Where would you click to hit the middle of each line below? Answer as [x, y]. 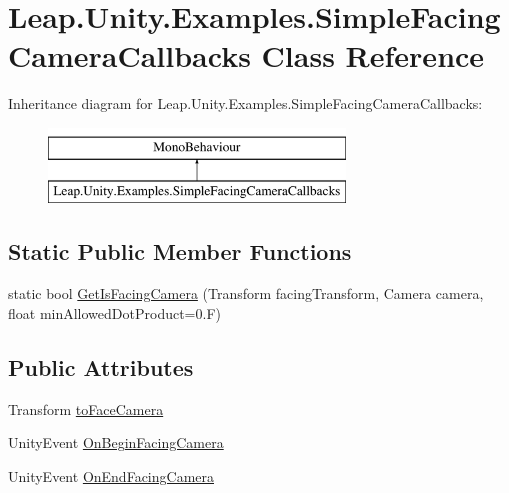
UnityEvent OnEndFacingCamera [111, 475]
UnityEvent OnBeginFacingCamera [116, 442]
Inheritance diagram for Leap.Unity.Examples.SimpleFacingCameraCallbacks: [245, 103]
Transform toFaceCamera [86, 408]
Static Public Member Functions [180, 251]
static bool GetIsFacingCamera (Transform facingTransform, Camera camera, [246, 293]
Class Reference [373, 55]
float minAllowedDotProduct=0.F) [114, 312]
